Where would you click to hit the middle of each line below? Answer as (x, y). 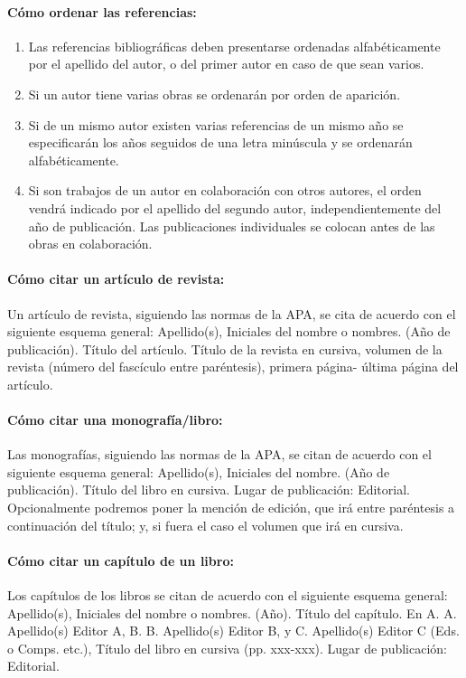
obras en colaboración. (90, 244)
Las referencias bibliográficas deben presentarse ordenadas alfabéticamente (234, 46)
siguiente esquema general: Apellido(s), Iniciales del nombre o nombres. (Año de (229, 331)
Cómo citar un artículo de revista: (116, 279)
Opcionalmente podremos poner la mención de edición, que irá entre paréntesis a (231, 508)
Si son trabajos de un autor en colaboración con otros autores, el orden (225, 190)
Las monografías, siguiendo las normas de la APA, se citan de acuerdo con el (219, 454)
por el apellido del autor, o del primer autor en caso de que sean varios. (226, 64)
